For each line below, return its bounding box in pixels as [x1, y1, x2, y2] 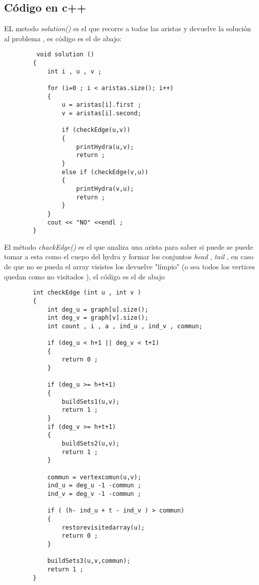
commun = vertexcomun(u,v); [47, 473, 142, 481]
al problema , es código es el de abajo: [4, 33, 122, 43]
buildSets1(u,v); [61, 398, 120, 405]
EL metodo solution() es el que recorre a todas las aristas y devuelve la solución [4, 23, 251, 34]
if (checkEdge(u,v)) [61, 126, 131, 134]
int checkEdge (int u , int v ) [33, 289, 142, 297]
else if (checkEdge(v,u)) [61, 168, 149, 176]
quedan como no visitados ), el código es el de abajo [4, 271, 165, 281]
